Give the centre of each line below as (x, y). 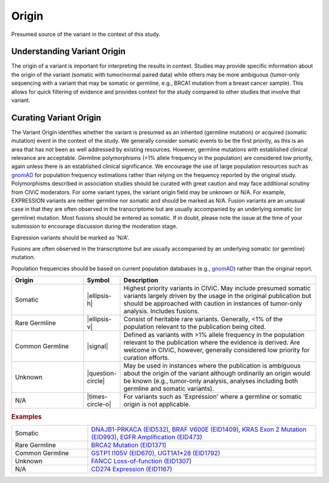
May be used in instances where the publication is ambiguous (212, 366)
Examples (27, 416)
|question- (102, 374)
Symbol (98, 280)
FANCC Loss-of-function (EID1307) (141, 461)
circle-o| (99, 404)
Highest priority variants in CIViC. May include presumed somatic (217, 288)
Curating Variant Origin (56, 118)
